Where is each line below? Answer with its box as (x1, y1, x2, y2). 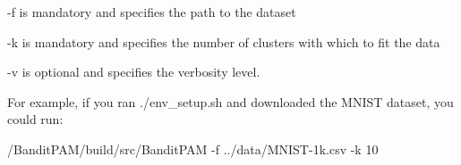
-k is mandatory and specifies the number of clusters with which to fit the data (7, 32, 440, 51)
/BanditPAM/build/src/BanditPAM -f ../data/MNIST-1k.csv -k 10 (7, 139, 379, 158)
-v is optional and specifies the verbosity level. (7, 62, 260, 81)
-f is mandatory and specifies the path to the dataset (7, 3, 296, 21)
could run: (7, 110, 64, 128)
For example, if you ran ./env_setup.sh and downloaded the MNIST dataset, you (7, 92, 454, 111)
